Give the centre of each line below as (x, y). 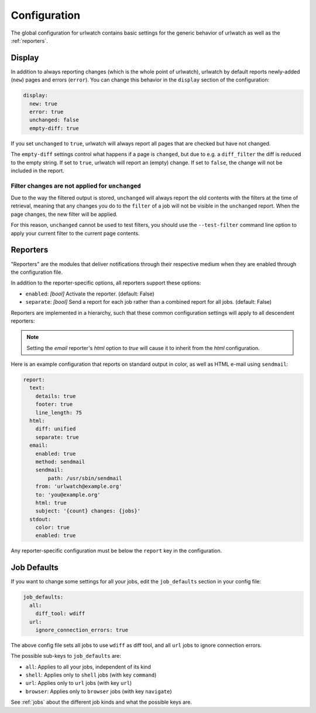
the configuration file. (37, 272)
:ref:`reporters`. (29, 40)
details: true (56, 396)
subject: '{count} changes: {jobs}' (88, 511)
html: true (51, 503)
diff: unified (56, 429)
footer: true (54, 404)
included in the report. (37, 171)
